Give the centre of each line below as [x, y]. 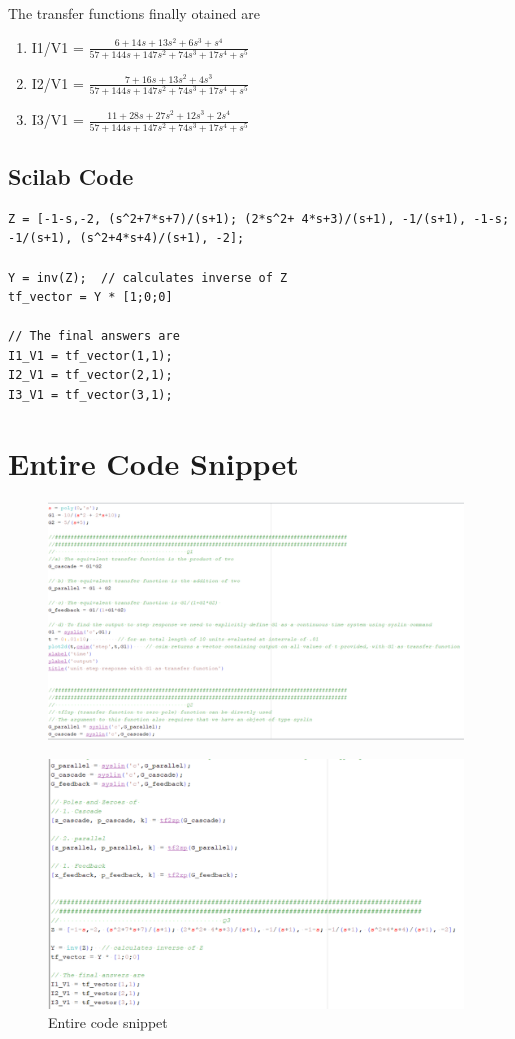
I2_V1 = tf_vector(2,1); [90, 375]
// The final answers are [94, 336]
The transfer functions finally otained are [134, 13]
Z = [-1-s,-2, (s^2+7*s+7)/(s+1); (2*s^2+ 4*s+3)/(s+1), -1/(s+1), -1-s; [259, 218]
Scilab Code [71, 175]
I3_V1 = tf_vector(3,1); [90, 395]
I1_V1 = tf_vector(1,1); [90, 355]
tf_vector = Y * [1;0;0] [90, 297]
